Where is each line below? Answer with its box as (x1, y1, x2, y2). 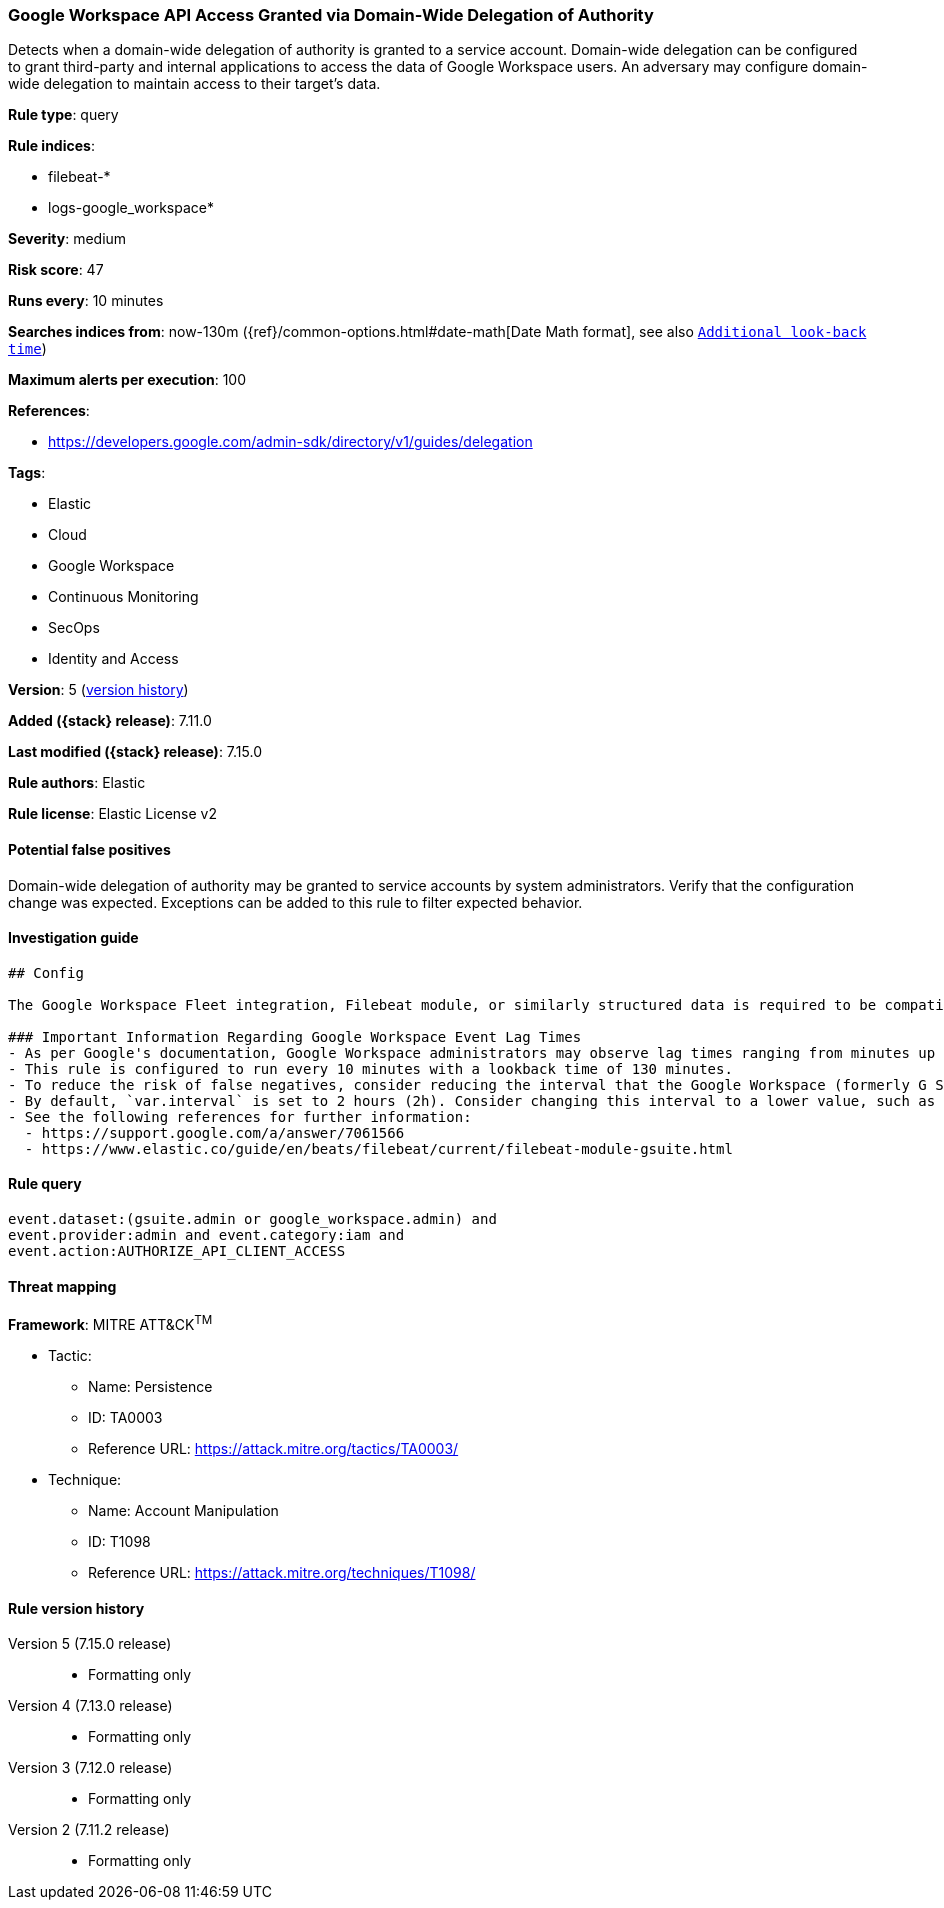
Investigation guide (8, 929, 139, 947)
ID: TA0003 (88, 1408, 163, 1426)
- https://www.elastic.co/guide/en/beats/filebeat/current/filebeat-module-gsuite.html (24, 1140, 733, 1157)
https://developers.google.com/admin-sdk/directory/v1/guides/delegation (48, 433, 533, 451)
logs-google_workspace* (48, 199, 215, 217)
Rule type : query (8, 106, 119, 124)
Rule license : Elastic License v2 (8, 805, 217, 823)
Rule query (8, 1175, 82, 1193)
